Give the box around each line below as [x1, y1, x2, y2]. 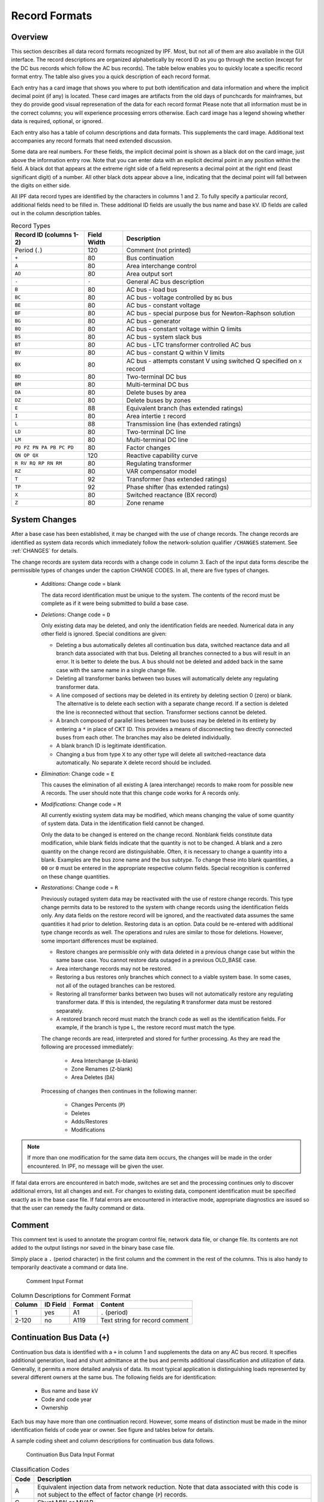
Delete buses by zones [126, 396, 191, 404]
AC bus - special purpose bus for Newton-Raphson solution [126, 309, 295, 317]
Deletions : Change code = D [41, 610, 110, 618]
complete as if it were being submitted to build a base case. [41, 600, 189, 607]
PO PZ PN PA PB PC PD [14, 445, 74, 451]
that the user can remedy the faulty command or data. [11, 1205, 145, 1212]
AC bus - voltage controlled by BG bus [126, 293, 233, 302]
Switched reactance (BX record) [126, 490, 217, 499]
